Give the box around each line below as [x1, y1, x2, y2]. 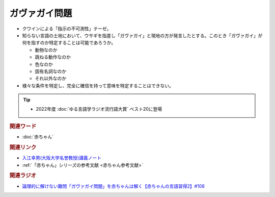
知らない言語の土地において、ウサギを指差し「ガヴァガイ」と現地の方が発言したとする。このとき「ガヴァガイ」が [22, 32, 263, 38]
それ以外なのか [35, 76, 66, 82]
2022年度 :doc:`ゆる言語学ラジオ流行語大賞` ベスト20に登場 [36, 106, 162, 112]
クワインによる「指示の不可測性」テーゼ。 [22, 26, 112, 32]
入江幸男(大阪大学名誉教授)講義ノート [22, 155, 102, 161]
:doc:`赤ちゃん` [22, 134, 54, 140]
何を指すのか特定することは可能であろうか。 [22, 40, 116, 46]
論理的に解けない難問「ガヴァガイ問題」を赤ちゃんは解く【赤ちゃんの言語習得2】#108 [22, 183, 205, 189]
